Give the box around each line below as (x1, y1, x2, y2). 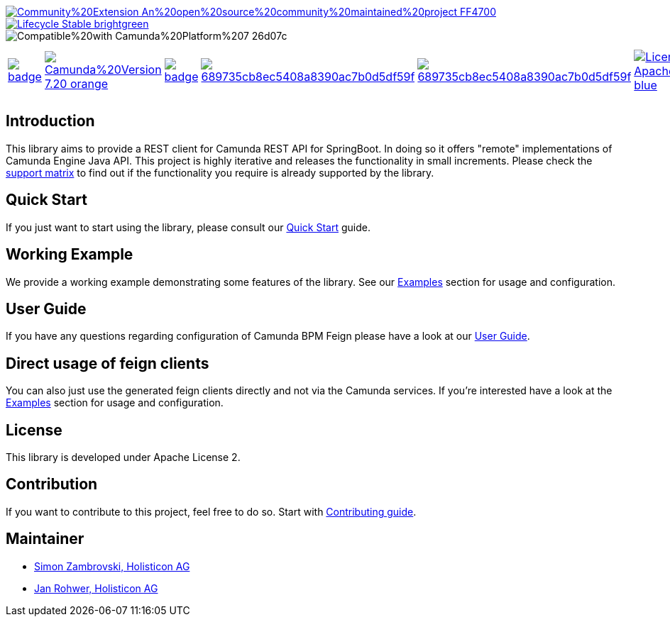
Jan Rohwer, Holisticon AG (34, 582, 158, 594)
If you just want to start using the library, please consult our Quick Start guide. (6, 221, 370, 233)
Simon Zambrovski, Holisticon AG (34, 560, 190, 572)
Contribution (6, 475, 98, 494)
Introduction (6, 112, 95, 130)
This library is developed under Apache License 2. (6, 451, 241, 464)
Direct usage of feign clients (6, 354, 209, 372)
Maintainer (6, 530, 84, 548)
